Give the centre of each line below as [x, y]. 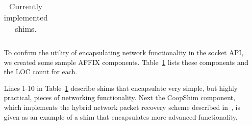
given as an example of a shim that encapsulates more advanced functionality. [121, 116]
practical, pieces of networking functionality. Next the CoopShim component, [120, 97]
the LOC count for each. [41, 72]
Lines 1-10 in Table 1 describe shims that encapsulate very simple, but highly [121, 88]
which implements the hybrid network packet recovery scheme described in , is [122, 107]
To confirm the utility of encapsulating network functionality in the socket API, [124, 52]
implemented [26, 17]
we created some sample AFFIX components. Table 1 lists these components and [126, 62]
